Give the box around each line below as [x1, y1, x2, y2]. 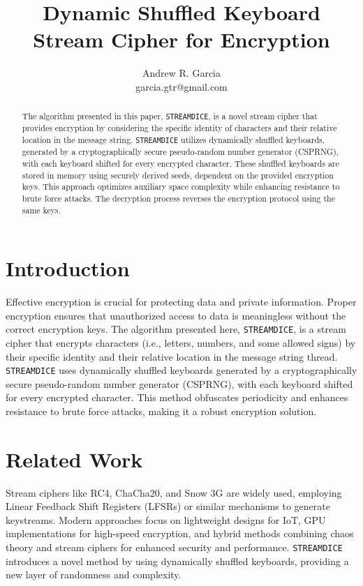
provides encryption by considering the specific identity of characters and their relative [22, 122, 337, 134]
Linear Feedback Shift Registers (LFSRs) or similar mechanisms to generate [6, 499, 330, 513]
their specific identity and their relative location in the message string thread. [6, 349, 338, 363]
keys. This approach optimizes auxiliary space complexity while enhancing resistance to [22, 181, 340, 193]
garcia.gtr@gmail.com [135, 79, 228, 93]
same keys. [22, 204, 61, 216]
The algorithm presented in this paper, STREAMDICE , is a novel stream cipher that [22, 110, 318, 122]
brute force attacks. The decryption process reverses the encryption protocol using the [22, 192, 335, 204]
